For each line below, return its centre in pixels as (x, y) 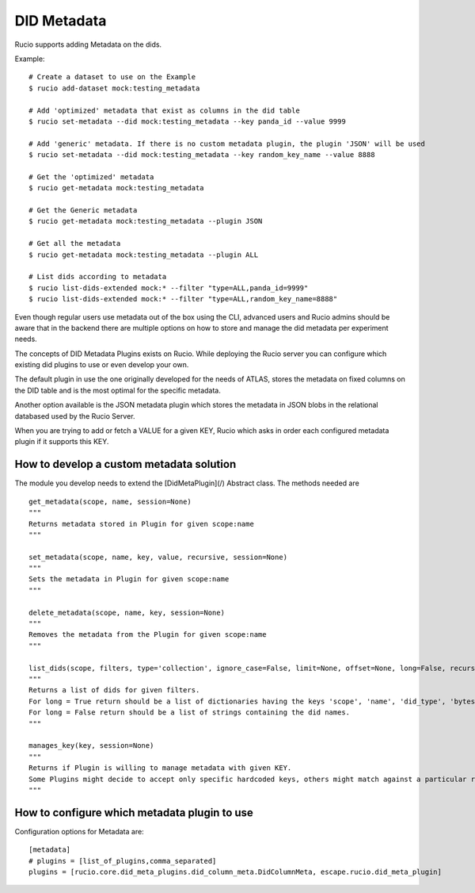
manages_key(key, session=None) (91, 746)
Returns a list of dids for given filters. (114, 690)
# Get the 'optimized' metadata (91, 177)
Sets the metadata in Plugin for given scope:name (129, 579)
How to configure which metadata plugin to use (134, 813)
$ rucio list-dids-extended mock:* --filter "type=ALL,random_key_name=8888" (183, 299)
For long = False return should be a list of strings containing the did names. (190, 713)
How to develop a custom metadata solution (125, 464)
